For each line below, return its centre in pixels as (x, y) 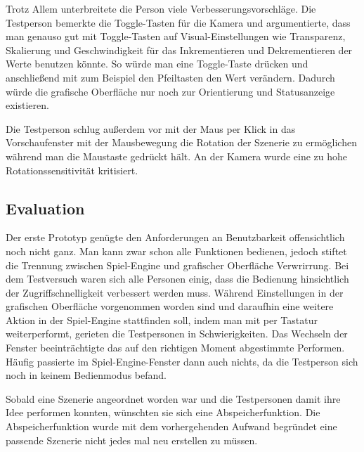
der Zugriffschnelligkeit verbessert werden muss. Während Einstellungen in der (175, 292)
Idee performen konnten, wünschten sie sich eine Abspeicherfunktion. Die (163, 412)
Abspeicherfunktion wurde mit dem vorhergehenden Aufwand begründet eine (171, 426)
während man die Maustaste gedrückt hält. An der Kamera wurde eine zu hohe (177, 156)
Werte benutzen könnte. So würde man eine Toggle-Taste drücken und (157, 64)
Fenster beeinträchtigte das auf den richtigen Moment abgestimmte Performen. (175, 348)
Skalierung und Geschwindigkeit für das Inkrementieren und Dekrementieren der (179, 50)
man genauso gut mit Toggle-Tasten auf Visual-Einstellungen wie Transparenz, (176, 36)
